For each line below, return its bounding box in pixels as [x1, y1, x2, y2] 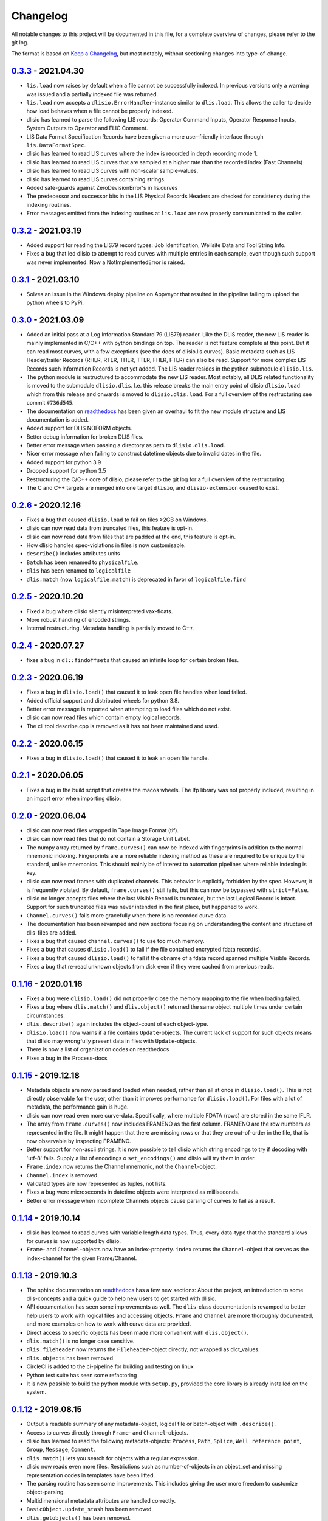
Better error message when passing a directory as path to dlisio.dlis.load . [26, 442, 225, 449]
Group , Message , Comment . [26, 1446, 95, 1453]
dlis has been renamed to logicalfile [26, 567, 131, 574]
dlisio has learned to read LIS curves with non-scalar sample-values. [26, 167, 199, 175]
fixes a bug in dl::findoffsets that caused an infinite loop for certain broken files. [26, 656, 239, 664]
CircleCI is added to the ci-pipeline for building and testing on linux [26, 1363, 194, 1370]
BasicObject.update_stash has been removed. [26, 1506, 153, 1513]
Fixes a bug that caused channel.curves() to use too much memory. [26, 937, 205, 944]
